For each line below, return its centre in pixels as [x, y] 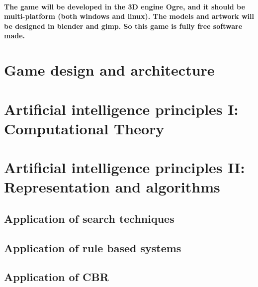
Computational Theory [84, 128]
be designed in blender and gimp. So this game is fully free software [123, 26]
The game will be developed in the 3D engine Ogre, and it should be [125, 6]
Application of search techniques [89, 218]
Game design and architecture [109, 70]
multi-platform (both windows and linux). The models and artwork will [129, 16]
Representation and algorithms [112, 187]
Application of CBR [56, 277]
